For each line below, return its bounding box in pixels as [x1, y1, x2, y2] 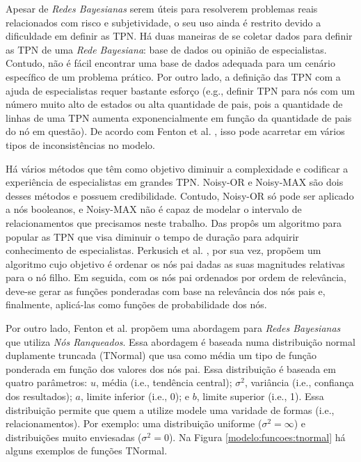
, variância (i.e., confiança [244, 375, 354, 390]
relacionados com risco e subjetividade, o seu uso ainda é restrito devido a [6, 15, 321, 29]
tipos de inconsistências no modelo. [6, 137, 155, 152]
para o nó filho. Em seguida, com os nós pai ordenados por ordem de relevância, [6, 270, 346, 285]
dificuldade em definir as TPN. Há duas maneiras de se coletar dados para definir [6, 29, 353, 43]
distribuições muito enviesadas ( [6, 429, 142, 444]
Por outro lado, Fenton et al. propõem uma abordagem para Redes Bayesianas [6, 321, 341, 335]
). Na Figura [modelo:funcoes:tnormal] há [168, 429, 346, 444]
